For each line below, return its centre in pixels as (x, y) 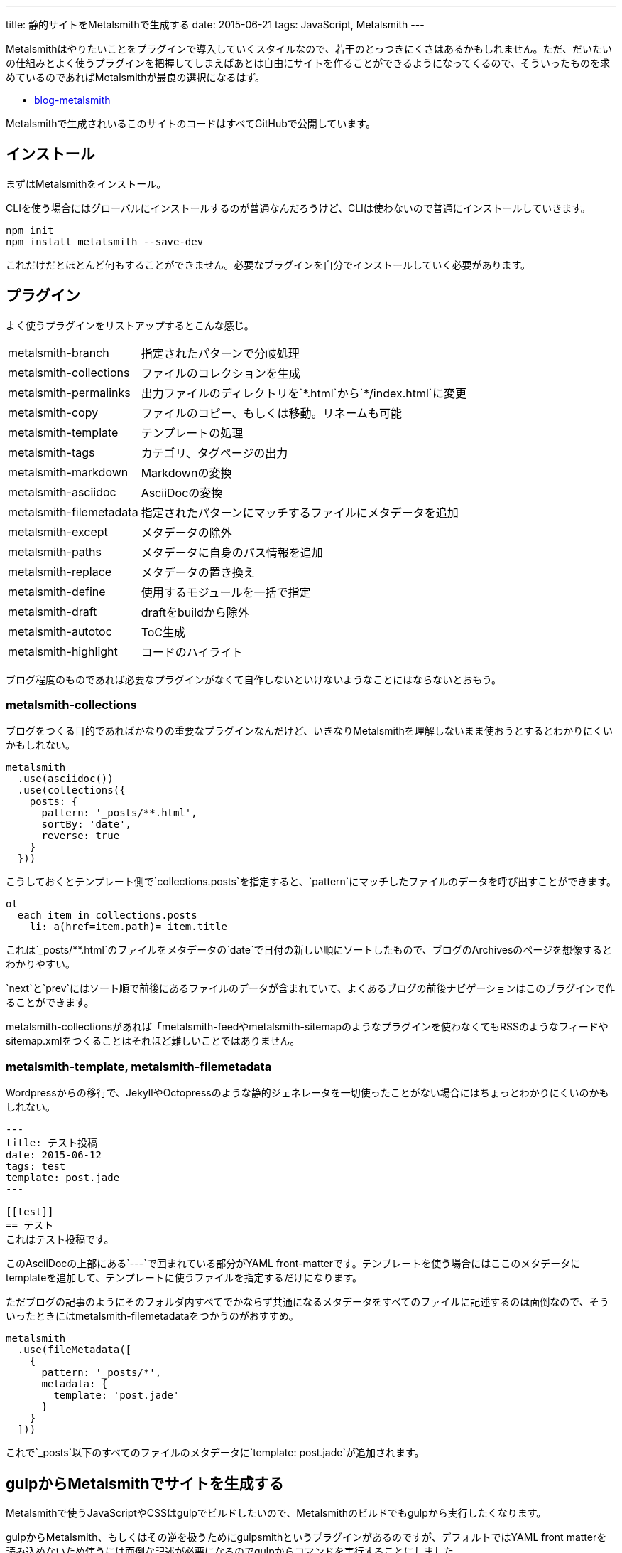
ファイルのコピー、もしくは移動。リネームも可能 (271, 413)
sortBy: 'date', (87, 824)
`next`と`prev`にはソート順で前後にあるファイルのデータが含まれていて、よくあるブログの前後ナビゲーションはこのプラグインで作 (311, 988)
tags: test (36, 1167)
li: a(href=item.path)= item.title (128, 927)
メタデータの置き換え (198, 572)
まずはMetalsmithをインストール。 (86, 183)
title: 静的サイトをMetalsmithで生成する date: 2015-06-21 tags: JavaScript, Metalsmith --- (215, 25)
